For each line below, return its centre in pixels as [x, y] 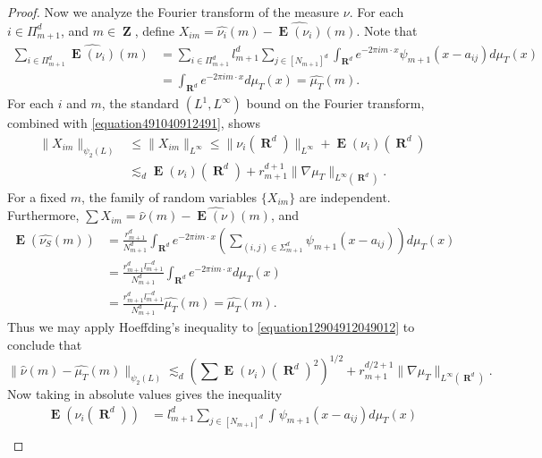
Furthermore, [43, 215]
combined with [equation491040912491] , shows [134, 123]
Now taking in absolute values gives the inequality [145, 394]
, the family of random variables [169, 196]
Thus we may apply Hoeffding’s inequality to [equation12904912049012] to [211, 327]
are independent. [345, 196]
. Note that [387, 30]
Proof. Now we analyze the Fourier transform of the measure [174, 12]
